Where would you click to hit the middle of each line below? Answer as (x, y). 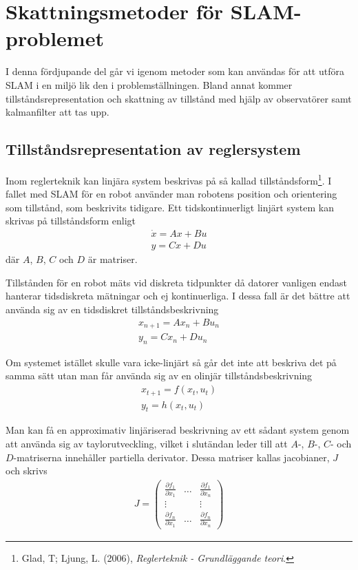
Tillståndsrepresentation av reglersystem (153, 149)
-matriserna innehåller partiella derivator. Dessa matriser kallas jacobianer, (171, 457)
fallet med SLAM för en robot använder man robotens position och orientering (171, 194)
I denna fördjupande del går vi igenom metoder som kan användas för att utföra (175, 71)
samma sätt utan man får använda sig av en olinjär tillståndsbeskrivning (159, 376)
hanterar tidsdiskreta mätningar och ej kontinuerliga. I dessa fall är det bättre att (178, 296)
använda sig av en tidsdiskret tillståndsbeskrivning (112, 309)
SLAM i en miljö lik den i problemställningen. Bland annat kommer (149, 84)
